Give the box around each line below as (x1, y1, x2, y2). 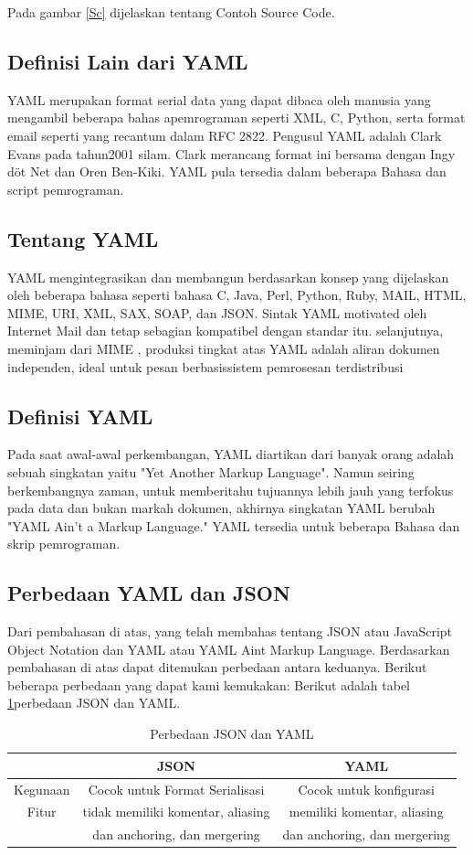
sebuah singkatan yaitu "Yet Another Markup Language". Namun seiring (7, 462, 415, 481)
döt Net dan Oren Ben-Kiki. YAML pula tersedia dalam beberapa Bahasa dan (7, 162, 447, 181)
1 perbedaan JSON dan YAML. (7, 693, 181, 712)
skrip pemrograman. (7, 534, 121, 553)
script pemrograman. (7, 179, 124, 198)
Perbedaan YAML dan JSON (7, 579, 290, 607)
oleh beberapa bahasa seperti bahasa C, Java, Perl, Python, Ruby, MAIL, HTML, (7, 285, 467, 305)
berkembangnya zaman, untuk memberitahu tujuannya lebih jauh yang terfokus (7, 480, 454, 499)
